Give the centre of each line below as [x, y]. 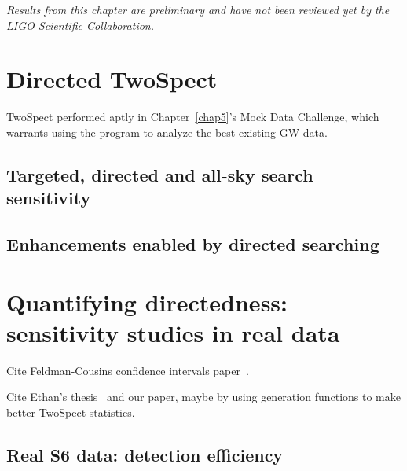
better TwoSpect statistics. [71, 412]
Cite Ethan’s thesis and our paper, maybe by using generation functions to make [203, 397]
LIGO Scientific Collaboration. [81, 25]
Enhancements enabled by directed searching [193, 244]
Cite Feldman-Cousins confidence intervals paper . [128, 370]
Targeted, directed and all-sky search [160, 174]
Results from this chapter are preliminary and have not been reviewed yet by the [198, 9]
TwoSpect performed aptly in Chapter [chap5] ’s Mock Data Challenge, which [193, 117]
